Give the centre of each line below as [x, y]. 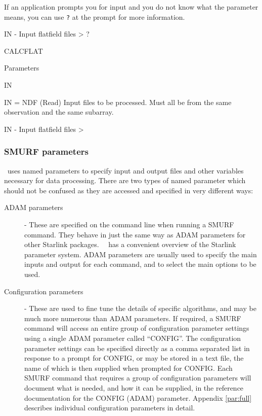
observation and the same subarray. [59, 112]
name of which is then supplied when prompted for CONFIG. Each [128, 368]
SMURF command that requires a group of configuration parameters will [138, 378]
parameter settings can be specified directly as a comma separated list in [137, 348]
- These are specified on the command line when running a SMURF [129, 224]
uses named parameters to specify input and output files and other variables [125, 170]
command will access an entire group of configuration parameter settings [137, 328]
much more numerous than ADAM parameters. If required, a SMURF [133, 318]
